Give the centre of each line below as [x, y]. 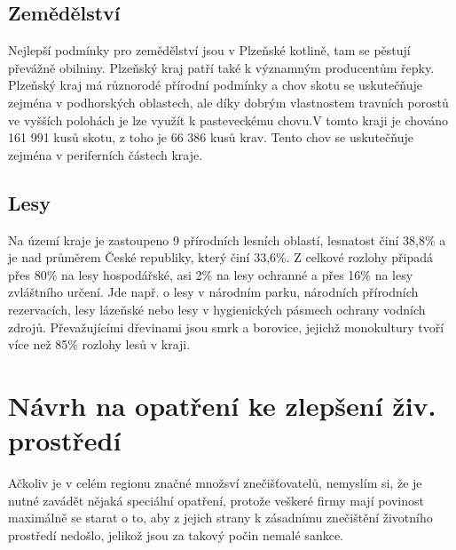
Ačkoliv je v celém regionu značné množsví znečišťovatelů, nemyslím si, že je [215, 483]
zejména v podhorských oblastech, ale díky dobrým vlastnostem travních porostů [228, 102]
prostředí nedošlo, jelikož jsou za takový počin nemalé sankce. [176, 534]
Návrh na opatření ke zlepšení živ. [222, 405]
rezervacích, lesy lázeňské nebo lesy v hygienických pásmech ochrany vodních [217, 309]
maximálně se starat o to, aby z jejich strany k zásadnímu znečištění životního [220, 518]
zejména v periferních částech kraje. [106, 154]
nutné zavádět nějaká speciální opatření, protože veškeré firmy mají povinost [216, 500]
